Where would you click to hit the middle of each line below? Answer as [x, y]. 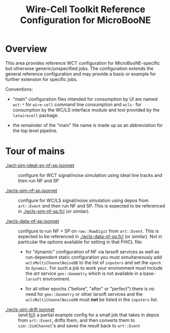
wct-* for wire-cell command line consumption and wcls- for [77, 104]
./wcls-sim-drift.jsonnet [30, 309]
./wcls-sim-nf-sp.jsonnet [31, 190]
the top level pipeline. [35, 131]
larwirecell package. [36, 115]
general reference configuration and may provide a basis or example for [81, 74]
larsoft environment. [48, 278]
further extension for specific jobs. [41, 79]
